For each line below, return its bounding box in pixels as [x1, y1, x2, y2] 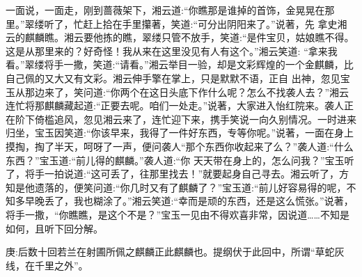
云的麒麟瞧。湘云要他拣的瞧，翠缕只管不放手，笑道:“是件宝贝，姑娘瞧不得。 [6, 30, 354, 45]
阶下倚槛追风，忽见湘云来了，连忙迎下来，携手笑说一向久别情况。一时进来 [15, 111, 356, 126]
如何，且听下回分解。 [6, 221, 103, 235]
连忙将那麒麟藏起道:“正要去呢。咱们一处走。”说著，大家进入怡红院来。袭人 [6, 98, 345, 113]
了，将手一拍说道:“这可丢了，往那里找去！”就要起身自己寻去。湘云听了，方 [6, 166, 349, 181]
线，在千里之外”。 [6, 258, 88, 272]
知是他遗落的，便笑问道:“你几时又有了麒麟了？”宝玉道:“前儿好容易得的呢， [6, 180, 347, 194]
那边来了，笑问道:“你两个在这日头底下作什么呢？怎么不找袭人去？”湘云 [24, 84, 349, 99]
